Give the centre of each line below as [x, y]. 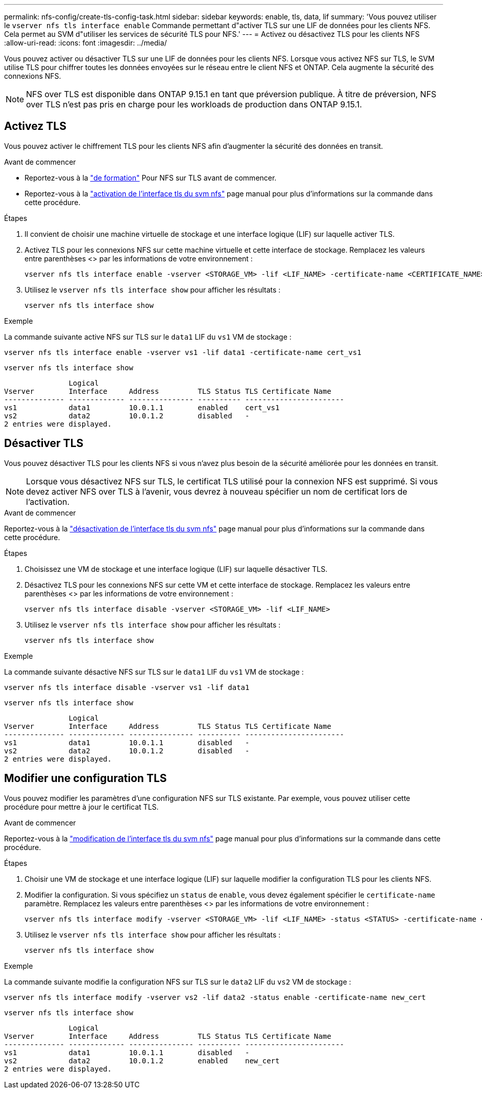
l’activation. [48, 501]
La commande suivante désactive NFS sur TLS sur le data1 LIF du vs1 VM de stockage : [154, 672]
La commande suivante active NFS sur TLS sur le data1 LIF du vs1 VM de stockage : [148, 337]
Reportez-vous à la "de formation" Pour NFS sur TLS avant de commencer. [151, 177]
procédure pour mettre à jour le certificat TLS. [81, 807]
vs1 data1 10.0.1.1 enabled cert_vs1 [142, 407]
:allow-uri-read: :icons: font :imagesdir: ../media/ [86, 43]
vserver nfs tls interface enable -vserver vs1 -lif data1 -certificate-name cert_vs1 [183, 352]
